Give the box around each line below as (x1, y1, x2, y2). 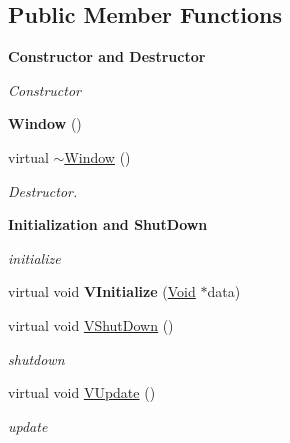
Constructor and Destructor (8, 46, 206, 67)
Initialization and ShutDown (8, 214, 208, 235)
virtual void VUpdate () (8, 382, 156, 403)
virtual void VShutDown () (8, 314, 174, 335)
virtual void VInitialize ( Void (8, 281, 196, 302)
